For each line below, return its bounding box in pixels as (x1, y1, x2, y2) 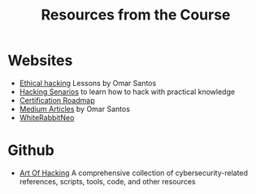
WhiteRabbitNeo (19, 112, 75, 123)
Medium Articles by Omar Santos (19, 104, 131, 114)
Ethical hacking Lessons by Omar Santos (19, 78, 157, 88)
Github (7, 141, 54, 160)
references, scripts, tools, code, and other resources (19, 176, 196, 186)
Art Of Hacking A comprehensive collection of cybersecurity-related (19, 168, 249, 178)
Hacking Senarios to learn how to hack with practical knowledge (19, 87, 236, 97)
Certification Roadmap (19, 95, 95, 105)
